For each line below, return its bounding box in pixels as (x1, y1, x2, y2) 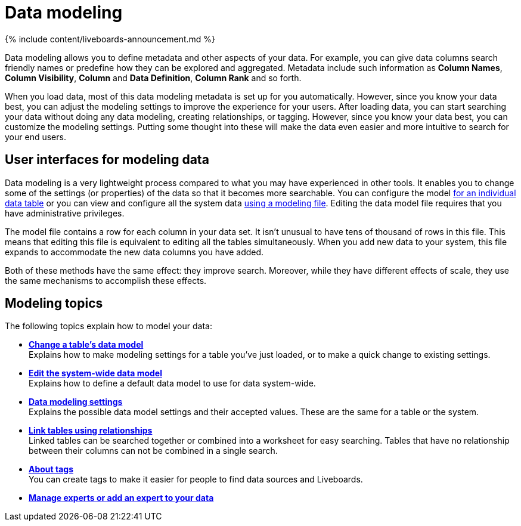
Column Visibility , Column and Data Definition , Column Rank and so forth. (5, 72, 302, 83)
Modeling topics (5, 296, 103, 311)
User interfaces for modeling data (5, 152, 209, 168)
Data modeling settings (29, 397, 123, 407)
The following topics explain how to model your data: (5, 321, 212, 332)
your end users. (5, 131, 66, 142)
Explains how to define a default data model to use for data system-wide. (29, 378, 316, 389)
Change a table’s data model (29, 339, 144, 350)
